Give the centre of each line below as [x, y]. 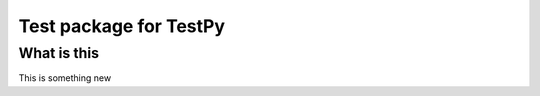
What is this [59, 53]
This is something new [65, 78]
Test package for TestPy [121, 26]
